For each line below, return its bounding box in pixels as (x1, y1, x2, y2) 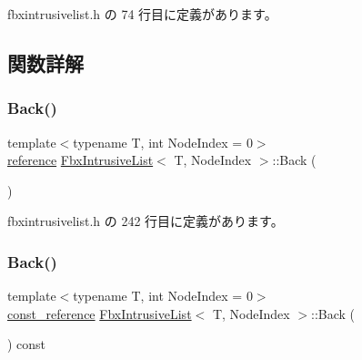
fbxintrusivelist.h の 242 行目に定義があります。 (7, 211, 284, 231)
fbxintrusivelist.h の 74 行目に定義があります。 (7, 5, 277, 23)
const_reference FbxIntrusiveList (7, 303, 192, 323)
